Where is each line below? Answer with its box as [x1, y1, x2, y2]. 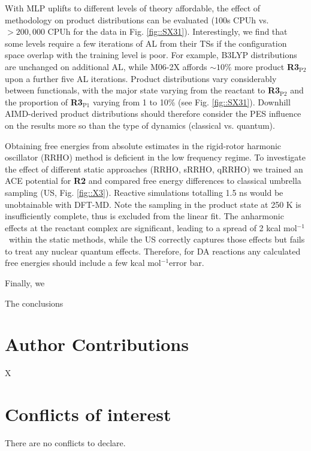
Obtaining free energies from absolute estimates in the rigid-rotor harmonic [5, 139, 282, 152]
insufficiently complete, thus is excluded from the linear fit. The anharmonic [5, 210, 284, 222]
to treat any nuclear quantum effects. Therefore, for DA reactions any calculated [5, 244, 301, 257]
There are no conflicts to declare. [5, 437, 126, 449]
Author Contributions [5, 332, 189, 356]
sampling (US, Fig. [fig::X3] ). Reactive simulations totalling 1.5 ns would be [5, 186, 283, 198]
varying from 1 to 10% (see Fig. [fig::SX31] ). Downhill [92, 95, 291, 108]
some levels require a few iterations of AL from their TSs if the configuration [5, 37, 287, 49]
